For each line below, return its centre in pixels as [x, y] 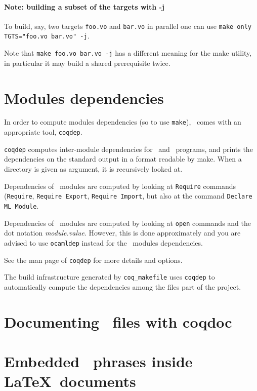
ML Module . [22, 205]
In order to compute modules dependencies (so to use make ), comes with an [123, 122]
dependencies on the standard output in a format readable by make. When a [123, 159]
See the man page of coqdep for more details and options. [93, 260]
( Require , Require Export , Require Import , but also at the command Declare [128, 196]
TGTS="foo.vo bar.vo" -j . [47, 36]
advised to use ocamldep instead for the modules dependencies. [103, 242]
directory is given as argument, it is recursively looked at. [93, 169]
